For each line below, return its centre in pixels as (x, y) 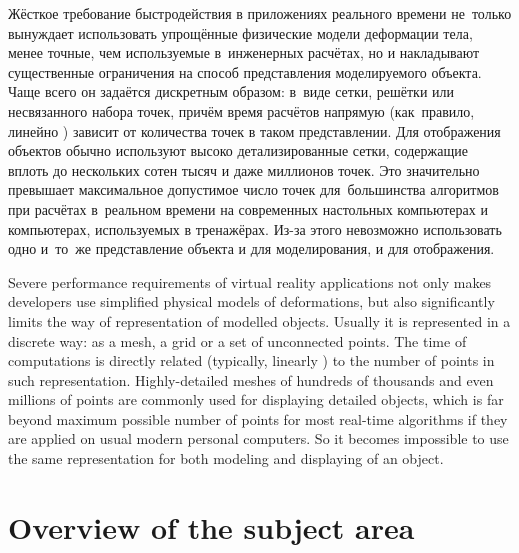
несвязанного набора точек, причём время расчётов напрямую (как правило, (241, 110)
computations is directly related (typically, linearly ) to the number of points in (251, 360)
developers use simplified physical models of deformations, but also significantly (251, 301)
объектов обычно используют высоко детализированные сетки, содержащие (238, 150)
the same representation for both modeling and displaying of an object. (226, 458)
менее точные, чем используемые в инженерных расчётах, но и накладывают (244, 52)
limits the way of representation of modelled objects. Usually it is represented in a (259, 320)
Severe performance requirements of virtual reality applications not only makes (250, 281)
